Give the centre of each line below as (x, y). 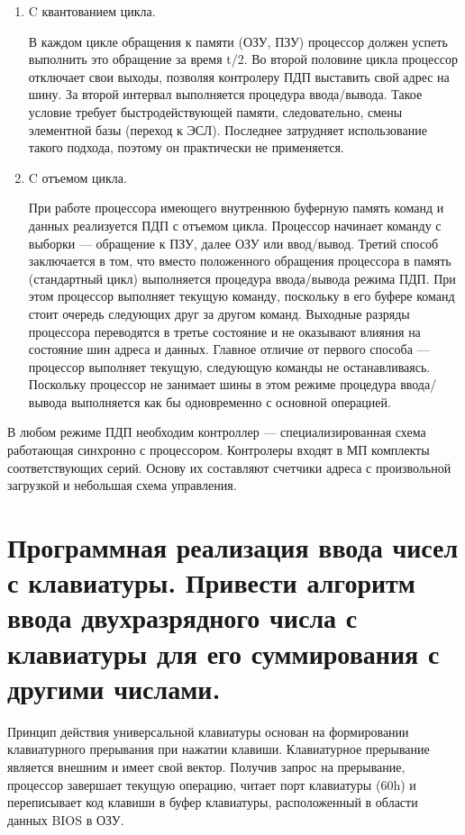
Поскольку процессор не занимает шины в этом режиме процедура (212, 384)
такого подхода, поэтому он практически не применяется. (186, 147)
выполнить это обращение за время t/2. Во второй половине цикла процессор (243, 59)
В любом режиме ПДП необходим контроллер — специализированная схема (217, 432)
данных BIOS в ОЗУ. (66, 819)
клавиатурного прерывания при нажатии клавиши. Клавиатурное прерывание (219, 749)
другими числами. (114, 688)
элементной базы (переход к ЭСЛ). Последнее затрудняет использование (228, 129)
